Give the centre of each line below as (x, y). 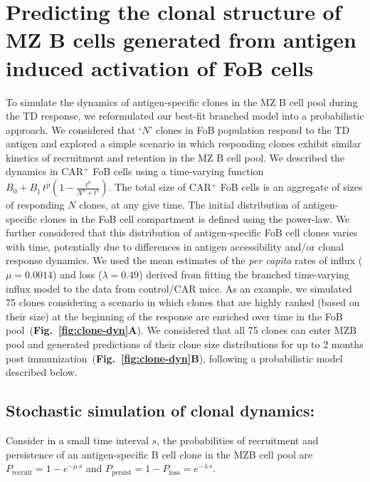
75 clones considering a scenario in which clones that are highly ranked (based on (183, 302)
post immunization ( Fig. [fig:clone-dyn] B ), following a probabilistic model (174, 358)
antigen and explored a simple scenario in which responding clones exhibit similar (184, 143)
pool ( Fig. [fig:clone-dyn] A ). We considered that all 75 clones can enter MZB (181, 330)
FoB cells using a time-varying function (178, 171)
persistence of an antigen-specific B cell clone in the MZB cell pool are (159, 454)
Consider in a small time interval (77, 440)
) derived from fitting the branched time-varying (244, 274)
